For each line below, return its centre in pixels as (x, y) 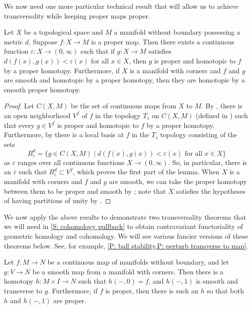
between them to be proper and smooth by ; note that (85, 191)
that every (19, 125)
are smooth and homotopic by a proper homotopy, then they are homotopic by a (125, 80)
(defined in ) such (222, 115)
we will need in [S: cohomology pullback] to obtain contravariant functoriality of (124, 226)
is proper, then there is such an (152, 290)
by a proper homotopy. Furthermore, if (62, 70)
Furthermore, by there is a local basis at (64, 134)
